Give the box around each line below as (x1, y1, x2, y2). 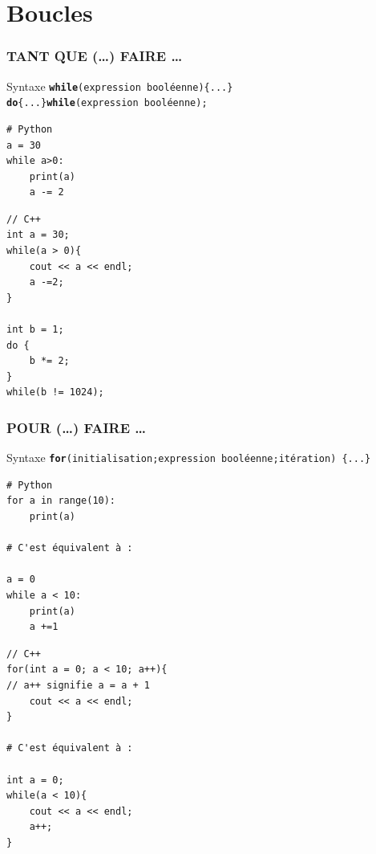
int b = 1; (6, 324, 64, 336)
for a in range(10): (6, 495, 116, 507)
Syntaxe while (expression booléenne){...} (6, 77, 233, 94)
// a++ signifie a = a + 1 (6, 680, 150, 691)
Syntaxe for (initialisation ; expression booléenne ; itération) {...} (6, 449, 371, 466)
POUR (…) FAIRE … (6, 417, 147, 437)
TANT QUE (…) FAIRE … (6, 46, 183, 66)
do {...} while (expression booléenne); (6, 97, 208, 109)
